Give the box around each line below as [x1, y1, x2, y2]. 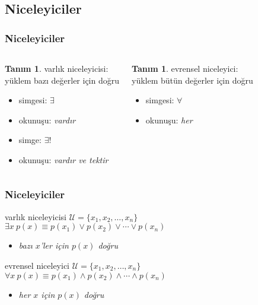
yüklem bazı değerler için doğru [5, 74, 120, 86]
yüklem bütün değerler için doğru [132, 74, 253, 86]
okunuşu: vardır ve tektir [18, 153, 109, 166]
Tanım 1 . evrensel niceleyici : [132, 62, 238, 74]
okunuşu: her [145, 113, 193, 126]
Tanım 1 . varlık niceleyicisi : [5, 62, 109, 74]
